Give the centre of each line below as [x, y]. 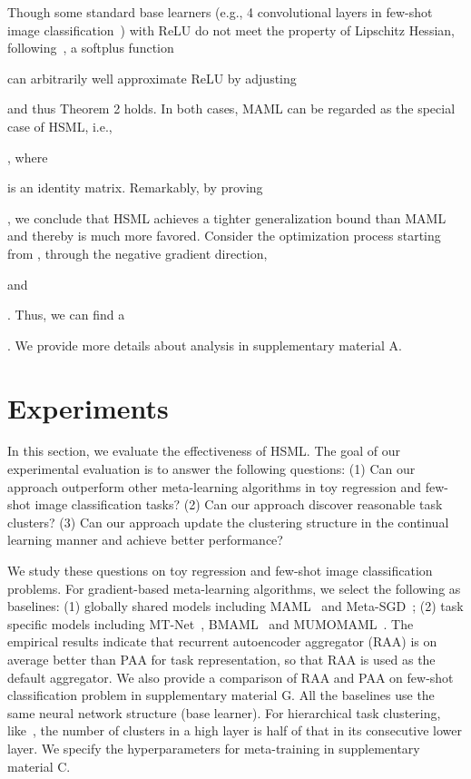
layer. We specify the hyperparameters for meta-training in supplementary [214, 748]
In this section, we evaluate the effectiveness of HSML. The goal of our [204, 451]
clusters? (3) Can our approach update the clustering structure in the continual [228, 522]
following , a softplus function [91, 48]
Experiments [88, 407]
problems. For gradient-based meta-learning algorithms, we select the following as [234, 588]
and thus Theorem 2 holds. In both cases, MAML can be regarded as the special [231, 108]
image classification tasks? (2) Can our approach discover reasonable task [239, 504]
